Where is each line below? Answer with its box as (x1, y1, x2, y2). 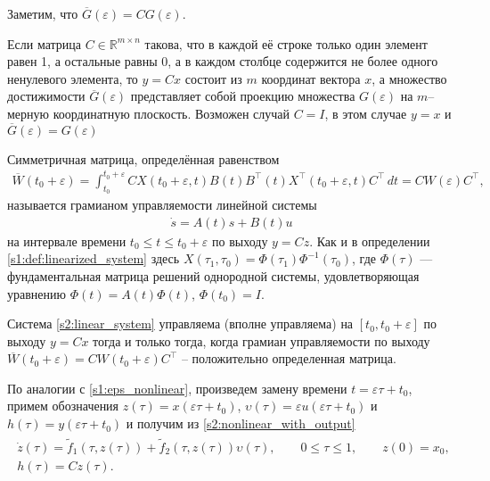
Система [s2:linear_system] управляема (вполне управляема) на (7, 314, 354, 333)
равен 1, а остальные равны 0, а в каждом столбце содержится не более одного (7, 52, 438, 70)
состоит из (184, 69, 242, 87)
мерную (7, 104, 50, 122)
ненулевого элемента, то (7, 69, 138, 87)
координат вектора (261, 69, 361, 87)
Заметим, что (7, 4, 78, 22)
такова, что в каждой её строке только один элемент (144, 34, 428, 53)
